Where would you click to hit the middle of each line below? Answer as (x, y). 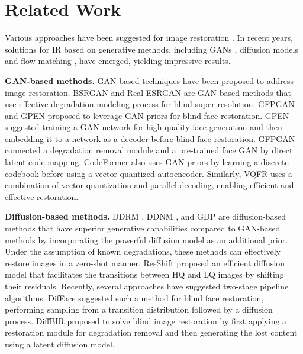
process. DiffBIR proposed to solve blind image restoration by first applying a (146, 321)
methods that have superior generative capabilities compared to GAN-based (143, 228)
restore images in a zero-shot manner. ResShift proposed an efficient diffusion (145, 263)
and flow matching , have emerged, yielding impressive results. (118, 61)
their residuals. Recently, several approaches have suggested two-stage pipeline (147, 286)
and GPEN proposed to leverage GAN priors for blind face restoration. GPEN (147, 115)
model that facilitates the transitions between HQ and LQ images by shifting (144, 274)
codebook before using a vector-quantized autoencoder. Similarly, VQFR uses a (149, 173)
